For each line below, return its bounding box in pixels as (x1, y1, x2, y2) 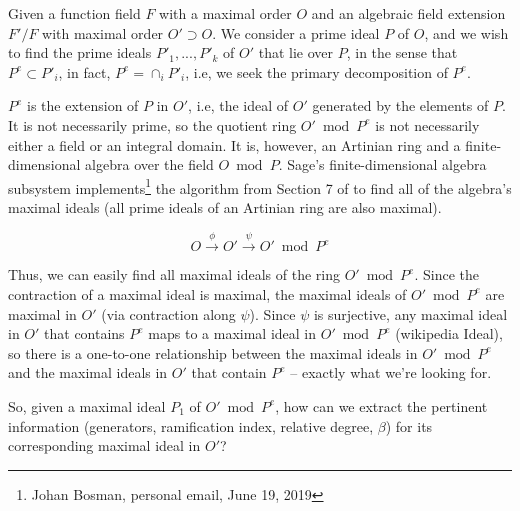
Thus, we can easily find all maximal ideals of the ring (8, 264, 340, 285)
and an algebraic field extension (311, 3, 506, 23)
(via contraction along (101, 303, 236, 324)
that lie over (258, 42, 334, 63)
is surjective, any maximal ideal (313, 303, 508, 324)
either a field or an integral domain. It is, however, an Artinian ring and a (8, 134, 461, 155)
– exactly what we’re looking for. (290, 362, 492, 383)
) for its (385, 415, 433, 436)
